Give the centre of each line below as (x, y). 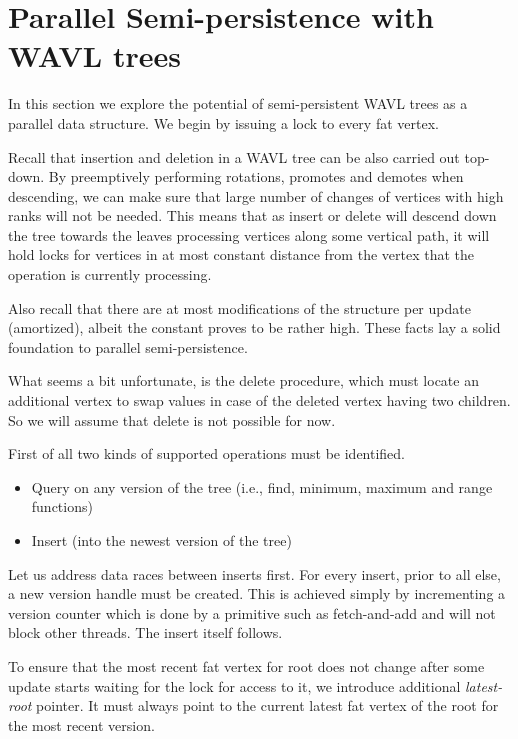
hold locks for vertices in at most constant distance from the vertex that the (241, 254)
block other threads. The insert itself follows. (145, 632)
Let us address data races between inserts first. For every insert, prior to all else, (254, 573)
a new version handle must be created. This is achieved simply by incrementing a (257, 593)
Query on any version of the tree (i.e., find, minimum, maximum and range (262, 486)
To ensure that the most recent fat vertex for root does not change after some (246, 665)
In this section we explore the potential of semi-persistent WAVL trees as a (238, 103)
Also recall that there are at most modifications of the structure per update (239, 307)
